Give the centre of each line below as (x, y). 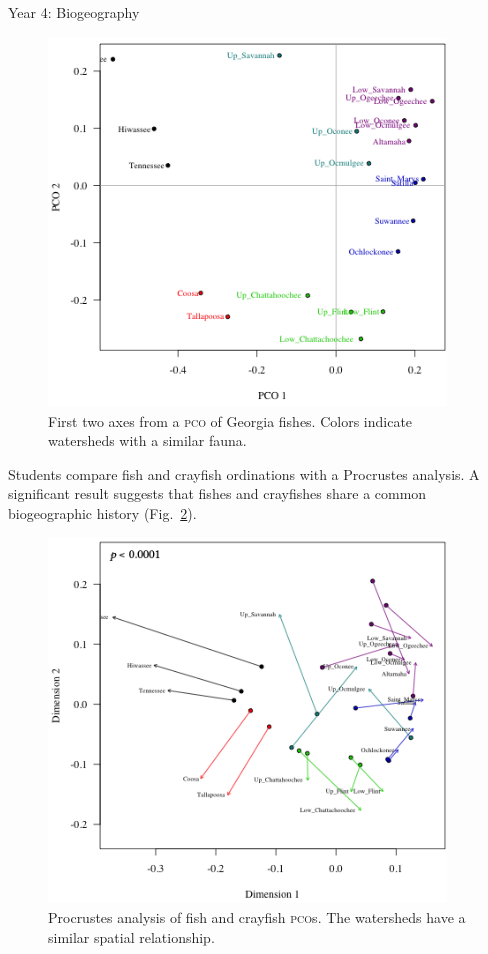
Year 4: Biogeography (74, 12)
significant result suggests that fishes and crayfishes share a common (217, 493)
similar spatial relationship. (131, 936)
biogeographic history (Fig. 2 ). (102, 512)
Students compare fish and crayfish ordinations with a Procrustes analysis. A (244, 473)
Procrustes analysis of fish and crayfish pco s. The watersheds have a (257, 917)
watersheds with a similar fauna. (147, 440)
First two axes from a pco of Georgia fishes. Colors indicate (230, 420)
